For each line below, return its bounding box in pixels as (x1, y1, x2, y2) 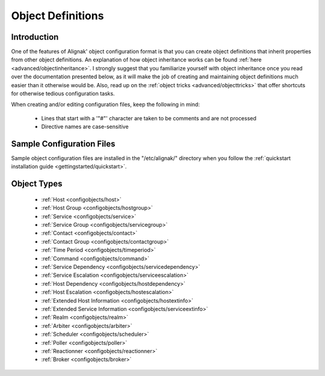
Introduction (11, 32, 59, 42)
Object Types (11, 179, 63, 189)
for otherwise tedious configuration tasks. (11, 90, 115, 97)
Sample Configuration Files (11, 139, 116, 149)
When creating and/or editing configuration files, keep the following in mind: (11, 101, 200, 108)
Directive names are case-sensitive (41, 123, 129, 131)
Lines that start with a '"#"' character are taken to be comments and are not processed (41, 114, 257, 122)
